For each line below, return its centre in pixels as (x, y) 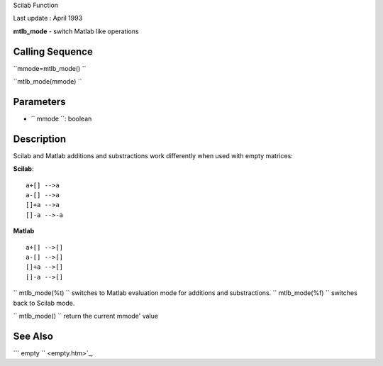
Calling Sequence (53, 51)
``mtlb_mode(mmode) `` (48, 82)
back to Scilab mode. (44, 303)
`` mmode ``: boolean (61, 118)
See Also (33, 336)
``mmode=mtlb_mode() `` (50, 68)
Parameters (39, 102)
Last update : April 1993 (48, 18)
